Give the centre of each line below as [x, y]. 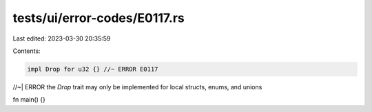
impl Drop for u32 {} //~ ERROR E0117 [93, 69]
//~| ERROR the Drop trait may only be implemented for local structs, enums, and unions [137, 87]
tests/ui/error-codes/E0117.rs [99, 18]
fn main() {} [29, 100]
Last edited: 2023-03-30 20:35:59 [62, 38]
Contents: [27, 51]
